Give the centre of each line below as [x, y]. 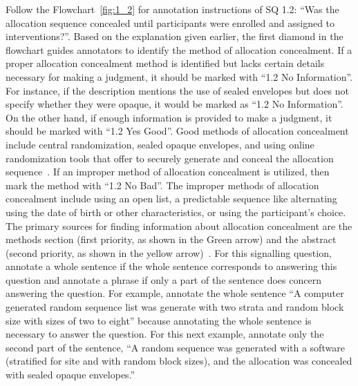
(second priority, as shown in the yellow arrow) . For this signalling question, [169, 252]
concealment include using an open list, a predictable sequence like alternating [171, 199]
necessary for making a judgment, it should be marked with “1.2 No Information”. [179, 76]
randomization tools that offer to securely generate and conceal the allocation [170, 158]
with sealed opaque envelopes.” [70, 375]
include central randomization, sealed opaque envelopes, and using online [160, 144]
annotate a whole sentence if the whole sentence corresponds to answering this [171, 266]
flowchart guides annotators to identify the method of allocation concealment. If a [179, 49]
